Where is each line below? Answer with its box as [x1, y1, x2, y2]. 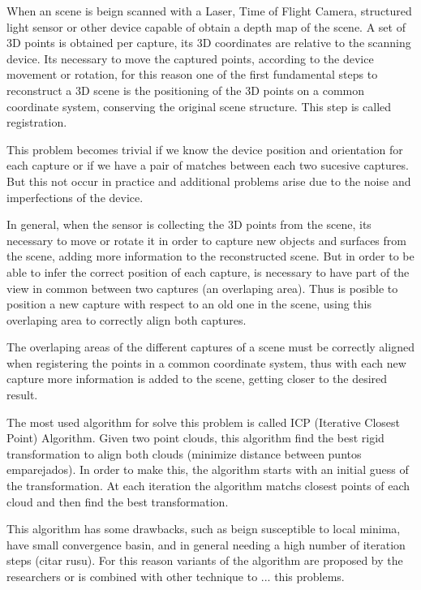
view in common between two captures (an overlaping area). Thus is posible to [6, 279, 398, 296]
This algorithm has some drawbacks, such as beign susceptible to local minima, [6, 520, 401, 537]
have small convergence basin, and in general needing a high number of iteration [6, 536, 406, 553]
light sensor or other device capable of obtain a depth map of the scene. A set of [6, 18, 406, 35]
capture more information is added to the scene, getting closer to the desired [6, 370, 388, 387]
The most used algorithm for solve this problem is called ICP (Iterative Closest [6, 413, 401, 430]
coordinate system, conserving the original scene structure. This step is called [6, 97, 392, 114]
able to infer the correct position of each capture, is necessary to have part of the [6, 263, 410, 280]
